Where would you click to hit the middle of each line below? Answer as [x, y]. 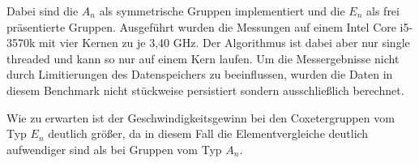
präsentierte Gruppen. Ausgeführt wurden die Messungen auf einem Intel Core [201, 26]
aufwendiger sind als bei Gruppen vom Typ [114, 149]
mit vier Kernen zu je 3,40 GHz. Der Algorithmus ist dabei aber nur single [224, 43]
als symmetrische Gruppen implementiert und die [222, 11]
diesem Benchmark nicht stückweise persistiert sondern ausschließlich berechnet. [205, 90]
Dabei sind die [43, 11]
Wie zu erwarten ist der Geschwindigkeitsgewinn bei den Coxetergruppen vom [201, 117]
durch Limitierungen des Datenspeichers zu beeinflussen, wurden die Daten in [200, 74]
